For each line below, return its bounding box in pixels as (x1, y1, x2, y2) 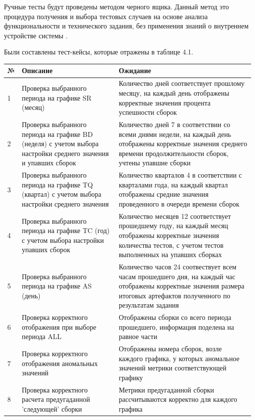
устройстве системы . (4, 30, 68, 40)
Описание (22, 65, 53, 76)
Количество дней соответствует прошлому (119, 78, 245, 88)
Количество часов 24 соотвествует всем (119, 262, 237, 271)
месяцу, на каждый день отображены (119, 87, 229, 98)
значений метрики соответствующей (119, 363, 227, 373)
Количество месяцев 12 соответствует (119, 210, 231, 221)
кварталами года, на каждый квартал (119, 179, 228, 189)
